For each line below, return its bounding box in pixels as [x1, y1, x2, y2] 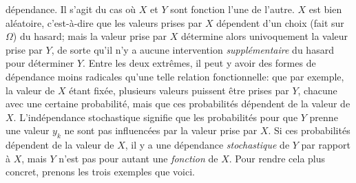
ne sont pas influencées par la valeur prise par [64, 123, 258, 138]
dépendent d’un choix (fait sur [216, 15, 344, 30]
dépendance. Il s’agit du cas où [6, 2, 136, 16]
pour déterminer [6, 56, 74, 70]
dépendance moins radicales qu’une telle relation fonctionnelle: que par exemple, [6, 69, 344, 83]
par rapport [301, 138, 350, 152]
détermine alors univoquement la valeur [180, 29, 348, 43]
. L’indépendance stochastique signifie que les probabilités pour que [13, 109, 298, 124]
